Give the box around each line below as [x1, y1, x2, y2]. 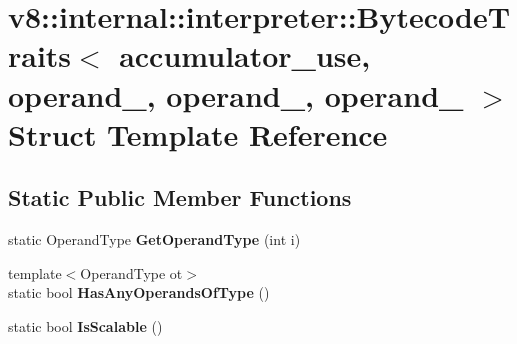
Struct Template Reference [8, 113, 388, 154]
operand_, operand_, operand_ [8, 74, 464, 115]
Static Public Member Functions [8, 182, 352, 213]
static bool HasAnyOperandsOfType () [8, 282, 270, 303]
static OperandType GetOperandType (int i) [8, 229, 301, 250]
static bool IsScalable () [8, 315, 163, 336]
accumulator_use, [119, 35, 371, 76]
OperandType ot [80, 262, 183, 283]
